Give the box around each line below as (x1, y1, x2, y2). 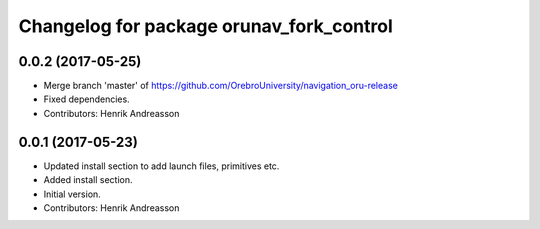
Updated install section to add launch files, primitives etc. (43, 160, 280, 172)
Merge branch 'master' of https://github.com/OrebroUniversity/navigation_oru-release (43, 80, 399, 92)
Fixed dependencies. (43, 93, 130, 105)
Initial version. (43, 188, 102, 200)
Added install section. (43, 174, 133, 186)
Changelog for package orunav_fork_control (18, 15, 394, 37)
